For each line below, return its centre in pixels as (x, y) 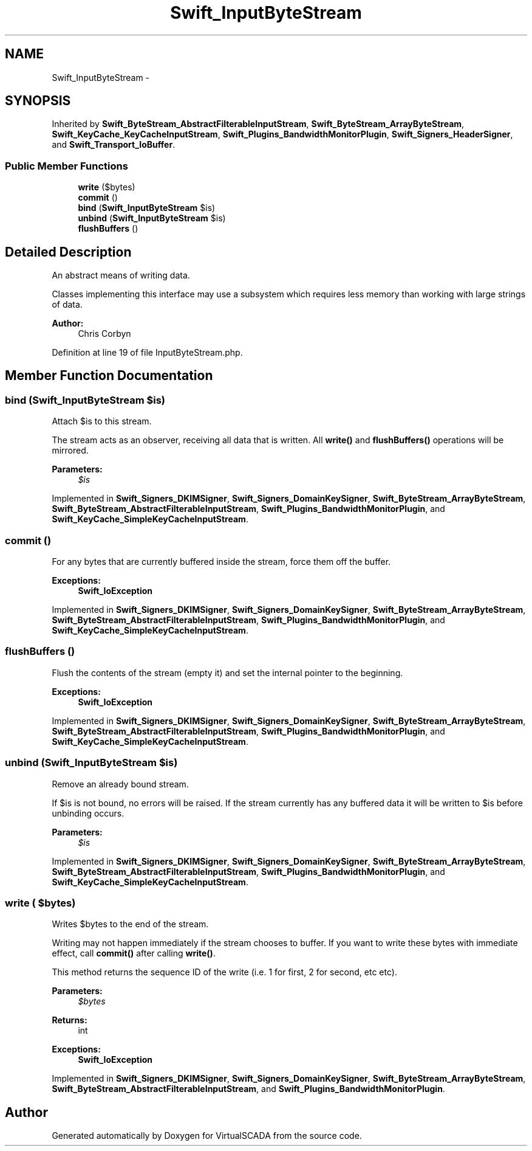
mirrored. (70, 451)
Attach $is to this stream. (102, 421)
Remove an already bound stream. (120, 784)
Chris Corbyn (104, 334)
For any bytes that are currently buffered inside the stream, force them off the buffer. (221, 562)
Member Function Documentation (109, 376)
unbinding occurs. (88, 813)
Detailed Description (68, 252)
